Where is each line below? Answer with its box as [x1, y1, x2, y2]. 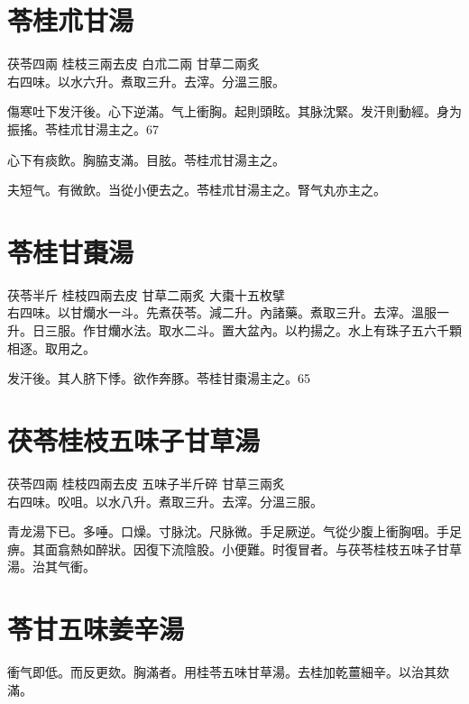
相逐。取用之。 [7, 338, 96, 357]
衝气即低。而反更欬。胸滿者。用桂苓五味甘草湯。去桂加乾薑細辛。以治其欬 [7, 663, 449, 681]
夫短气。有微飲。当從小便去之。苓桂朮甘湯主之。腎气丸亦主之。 [7, 180, 386, 199]
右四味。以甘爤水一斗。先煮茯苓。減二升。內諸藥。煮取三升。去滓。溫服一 [7, 303, 449, 322]
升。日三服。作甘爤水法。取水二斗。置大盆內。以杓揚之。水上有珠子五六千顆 [7, 321, 462, 339]
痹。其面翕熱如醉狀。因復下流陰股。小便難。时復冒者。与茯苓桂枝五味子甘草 [7, 539, 462, 558]
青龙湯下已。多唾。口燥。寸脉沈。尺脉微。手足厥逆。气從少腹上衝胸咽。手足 [7, 522, 462, 541]
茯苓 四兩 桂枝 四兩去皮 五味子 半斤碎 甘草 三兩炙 [7, 473, 286, 492]
